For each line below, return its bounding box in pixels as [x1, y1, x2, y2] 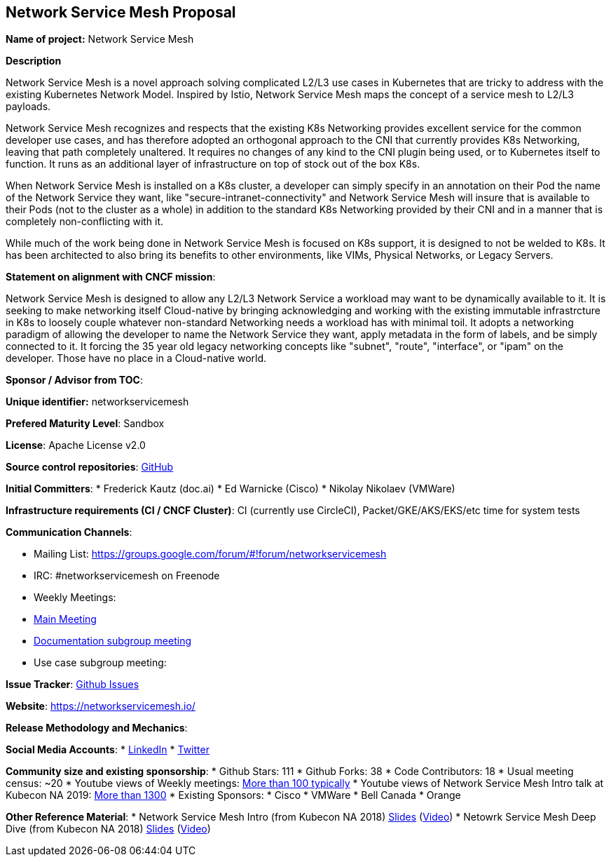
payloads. [6, 100, 51, 113]
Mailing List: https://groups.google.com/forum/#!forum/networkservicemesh [34, 548, 387, 560]
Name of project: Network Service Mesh [6, 33, 194, 46]
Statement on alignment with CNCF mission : [6, 271, 216, 283]
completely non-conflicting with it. [6, 215, 164, 228]
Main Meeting [34, 613, 97, 626]
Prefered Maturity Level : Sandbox [6, 417, 165, 430]
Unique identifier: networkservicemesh [6, 396, 189, 408]
